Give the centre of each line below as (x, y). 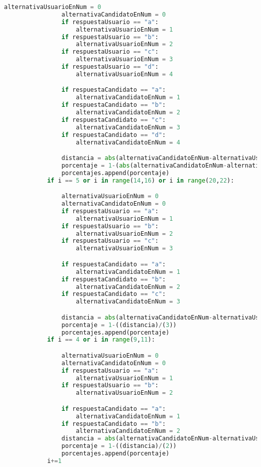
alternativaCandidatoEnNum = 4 (128, 142)
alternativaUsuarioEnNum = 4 (124, 74)
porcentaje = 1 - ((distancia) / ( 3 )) (119, 325)
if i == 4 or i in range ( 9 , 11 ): (101, 340)
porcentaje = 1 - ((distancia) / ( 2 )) (119, 446)
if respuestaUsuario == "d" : (110, 67)
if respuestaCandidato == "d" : (114, 135)
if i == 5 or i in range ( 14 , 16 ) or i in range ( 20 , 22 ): (141, 180)
